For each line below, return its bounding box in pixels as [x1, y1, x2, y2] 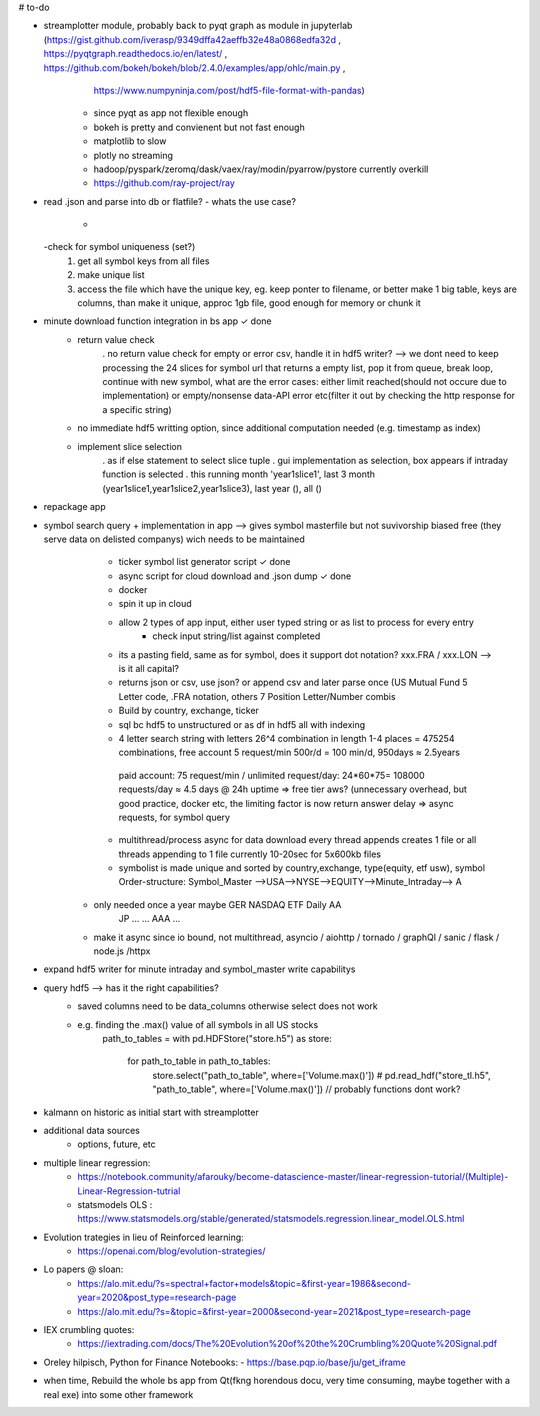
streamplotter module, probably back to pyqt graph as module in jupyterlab [43, 20, 353, 32]
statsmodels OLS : [77, 1198, 153, 1210]
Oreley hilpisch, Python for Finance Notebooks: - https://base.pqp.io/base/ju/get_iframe [43, 1356, 406, 1368]
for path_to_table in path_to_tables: [127, 1055, 271, 1067]
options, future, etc [77, 1138, 157, 1150]
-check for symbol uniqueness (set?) [43, 241, 196, 253]
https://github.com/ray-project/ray [93, 177, 235, 189]
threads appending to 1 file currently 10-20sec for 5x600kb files [118, 848, 382, 860]
